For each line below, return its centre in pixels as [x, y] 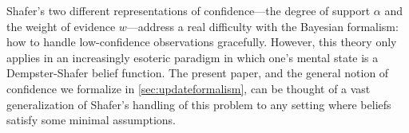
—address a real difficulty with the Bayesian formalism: [262, 26]
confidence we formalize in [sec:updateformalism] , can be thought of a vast [189, 88]
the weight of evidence [61, 26]
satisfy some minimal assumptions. [91, 120]
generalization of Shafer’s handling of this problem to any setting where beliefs [199, 104]
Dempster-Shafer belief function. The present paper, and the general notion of [198, 73]
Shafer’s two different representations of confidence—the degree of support [189, 10]
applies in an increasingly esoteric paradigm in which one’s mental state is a [193, 57]
